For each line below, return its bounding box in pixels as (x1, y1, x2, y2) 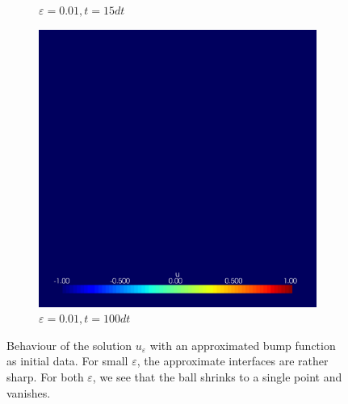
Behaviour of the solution (6, 336, 132, 353)
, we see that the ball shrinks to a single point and (92, 368, 342, 385)
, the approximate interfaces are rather (136, 352, 329, 369)
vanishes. (6, 384, 51, 401)
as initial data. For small (6, 352, 128, 369)
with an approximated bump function (149, 336, 336, 353)
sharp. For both (6, 368, 84, 385)
